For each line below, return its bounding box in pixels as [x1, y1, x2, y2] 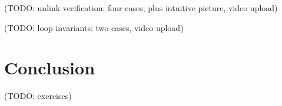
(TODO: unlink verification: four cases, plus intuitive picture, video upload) [4, 2, 278, 13]
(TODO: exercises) [4, 90, 72, 102]
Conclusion [4, 56, 95, 80]
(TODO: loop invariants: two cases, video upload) [4, 21, 184, 33]
